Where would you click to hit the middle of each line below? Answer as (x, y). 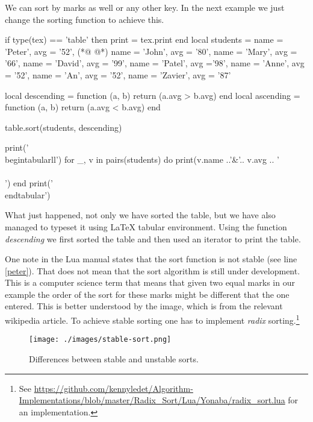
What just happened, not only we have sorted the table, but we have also (140, 215)
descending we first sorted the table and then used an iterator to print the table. (153, 238)
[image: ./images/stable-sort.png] (100, 340)
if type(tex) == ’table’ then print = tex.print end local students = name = (144, 39)
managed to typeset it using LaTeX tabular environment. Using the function (146, 226)
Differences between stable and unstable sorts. (114, 358)
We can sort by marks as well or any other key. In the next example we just (145, 7)
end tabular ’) (28, 194)
